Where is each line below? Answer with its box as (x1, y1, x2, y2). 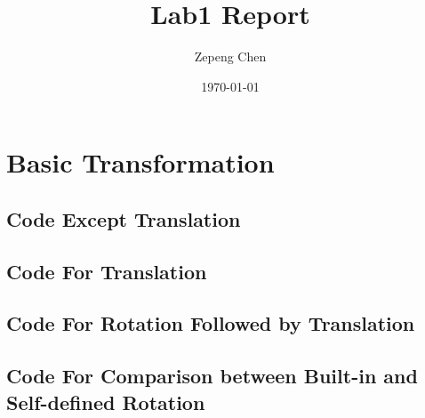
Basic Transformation (6, 144, 275, 181)
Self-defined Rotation (6, 388, 205, 415)
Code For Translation (6, 257, 207, 285)
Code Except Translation (6, 205, 241, 232)
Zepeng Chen (194, 47, 267, 66)
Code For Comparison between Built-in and (6, 362, 418, 390)
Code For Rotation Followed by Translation (6, 309, 415, 337)
